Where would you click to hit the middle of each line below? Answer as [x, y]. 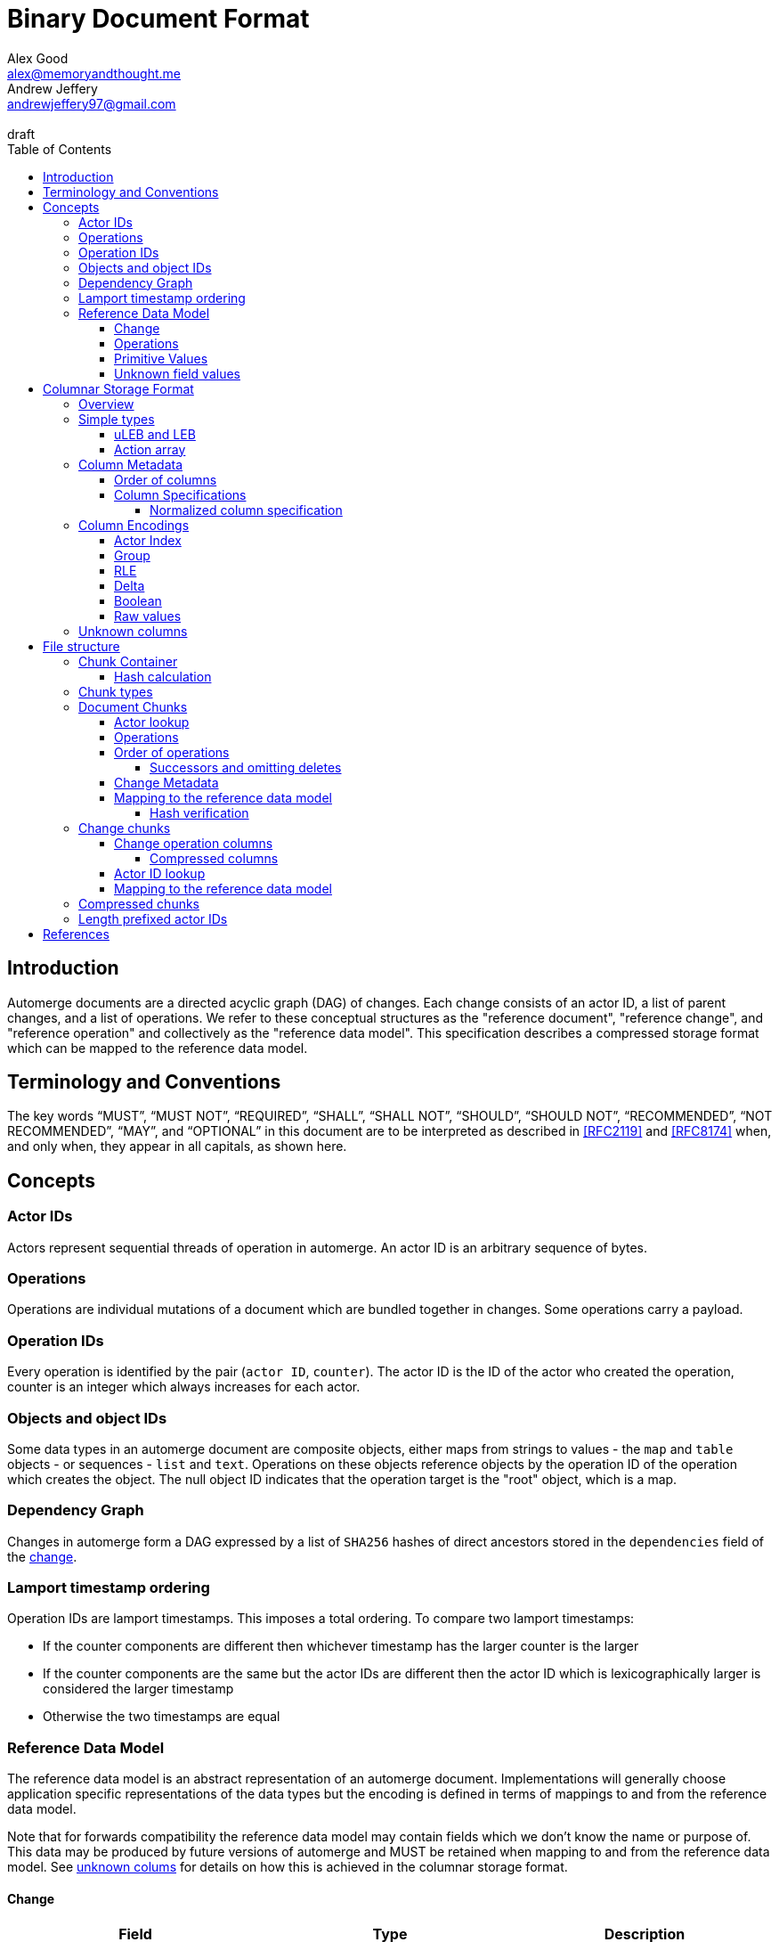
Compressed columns [214, 858]
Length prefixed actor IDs [153, 918]
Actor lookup [152, 722]
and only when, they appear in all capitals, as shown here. [177, 1146]
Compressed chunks [139, 903]
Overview [106, 404]
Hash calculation [163, 676]
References [76, 934]
